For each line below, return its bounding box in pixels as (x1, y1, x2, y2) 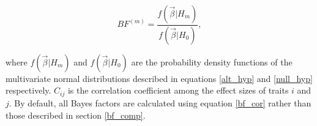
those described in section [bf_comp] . (6, 108, 146, 121)
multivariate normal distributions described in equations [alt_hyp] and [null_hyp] (6, 72, 313, 84)
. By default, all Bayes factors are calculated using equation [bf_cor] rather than (9, 96, 311, 109)
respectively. (6, 84, 51, 97)
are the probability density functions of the (131, 55, 293, 68)
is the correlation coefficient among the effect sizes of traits (67, 84, 289, 97)
